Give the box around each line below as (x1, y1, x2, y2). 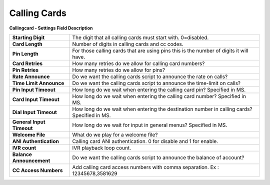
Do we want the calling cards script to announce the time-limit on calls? (72, 79, 241, 86)
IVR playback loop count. (72, 144, 131, 151)
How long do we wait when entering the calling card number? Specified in (72, 92, 246, 99)
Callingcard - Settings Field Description (9, 25, 93, 31)
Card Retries (12, 60, 42, 67)
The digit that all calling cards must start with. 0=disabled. (72, 34, 209, 41)
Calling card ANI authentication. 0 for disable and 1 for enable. (72, 137, 218, 144)
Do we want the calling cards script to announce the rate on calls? (72, 73, 228, 80)
